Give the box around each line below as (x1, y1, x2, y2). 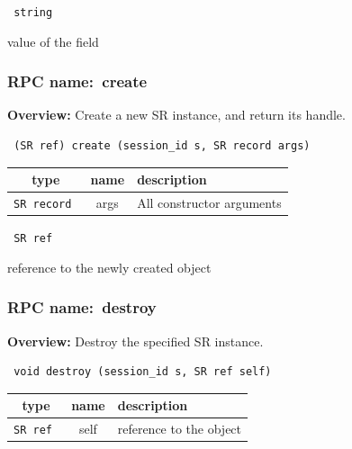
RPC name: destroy (7, 296, 157, 319)
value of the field (7, 31, 99, 50)
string (14, 6, 53, 19)
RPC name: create (7, 70, 148, 93)
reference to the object (117, 419, 242, 438)
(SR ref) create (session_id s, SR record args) (14, 139, 311, 153)
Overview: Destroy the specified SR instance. (7, 331, 264, 350)
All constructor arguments (137, 193, 282, 212)
